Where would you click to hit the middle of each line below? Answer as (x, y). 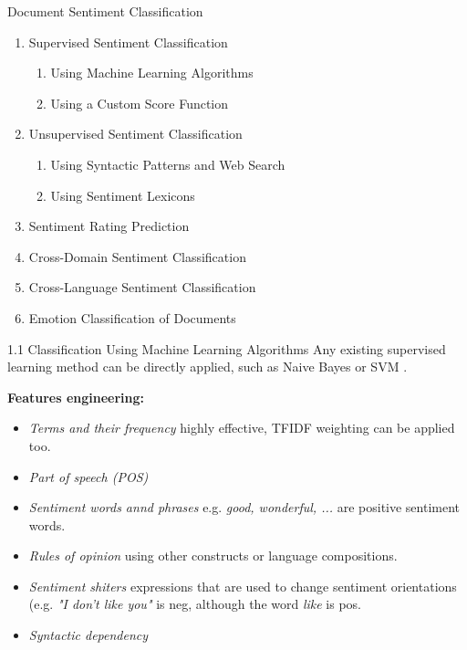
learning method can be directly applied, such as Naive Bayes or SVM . (208, 367)
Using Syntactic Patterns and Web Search (168, 164)
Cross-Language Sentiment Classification (142, 287)
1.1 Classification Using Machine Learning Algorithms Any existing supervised (227, 348)
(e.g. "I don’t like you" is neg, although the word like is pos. (195, 604)
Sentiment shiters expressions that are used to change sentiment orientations (243, 586)
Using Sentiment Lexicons (123, 195)
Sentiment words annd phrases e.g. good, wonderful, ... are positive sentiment (244, 507)
